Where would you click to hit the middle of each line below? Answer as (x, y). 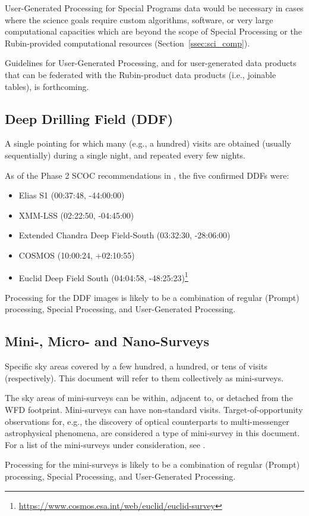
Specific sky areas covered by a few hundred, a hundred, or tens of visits (136, 366)
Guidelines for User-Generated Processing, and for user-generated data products (151, 63)
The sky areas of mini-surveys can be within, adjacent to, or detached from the (149, 398)
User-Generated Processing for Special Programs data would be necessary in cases (154, 8)
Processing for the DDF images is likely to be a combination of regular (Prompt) (152, 297)
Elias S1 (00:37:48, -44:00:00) (72, 195)
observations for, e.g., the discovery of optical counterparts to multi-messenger (147, 421)
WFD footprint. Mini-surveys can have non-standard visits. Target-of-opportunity (154, 409)
